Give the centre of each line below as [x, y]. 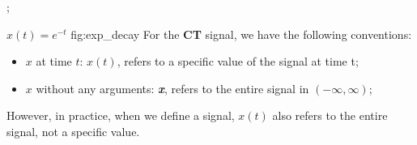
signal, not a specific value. [73, 131]
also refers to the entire [330, 115]
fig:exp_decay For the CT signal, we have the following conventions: [241, 34]
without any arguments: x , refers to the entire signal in [172, 88]
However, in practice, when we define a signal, [121, 115]
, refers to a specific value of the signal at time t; [238, 61]
